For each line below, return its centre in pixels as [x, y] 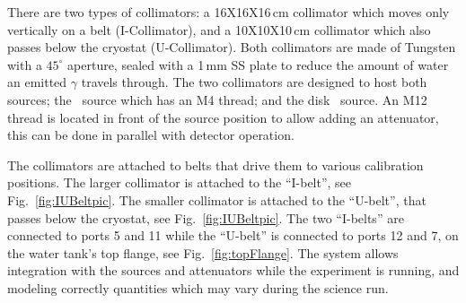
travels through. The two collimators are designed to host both [254, 82]
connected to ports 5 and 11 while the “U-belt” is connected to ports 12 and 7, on [233, 235]
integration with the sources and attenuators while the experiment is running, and [233, 270]
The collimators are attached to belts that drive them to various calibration [215, 164]
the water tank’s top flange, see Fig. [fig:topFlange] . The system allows [203, 252]
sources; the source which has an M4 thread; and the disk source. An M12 [217, 99]
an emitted [37, 82]
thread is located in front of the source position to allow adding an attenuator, [223, 117]
